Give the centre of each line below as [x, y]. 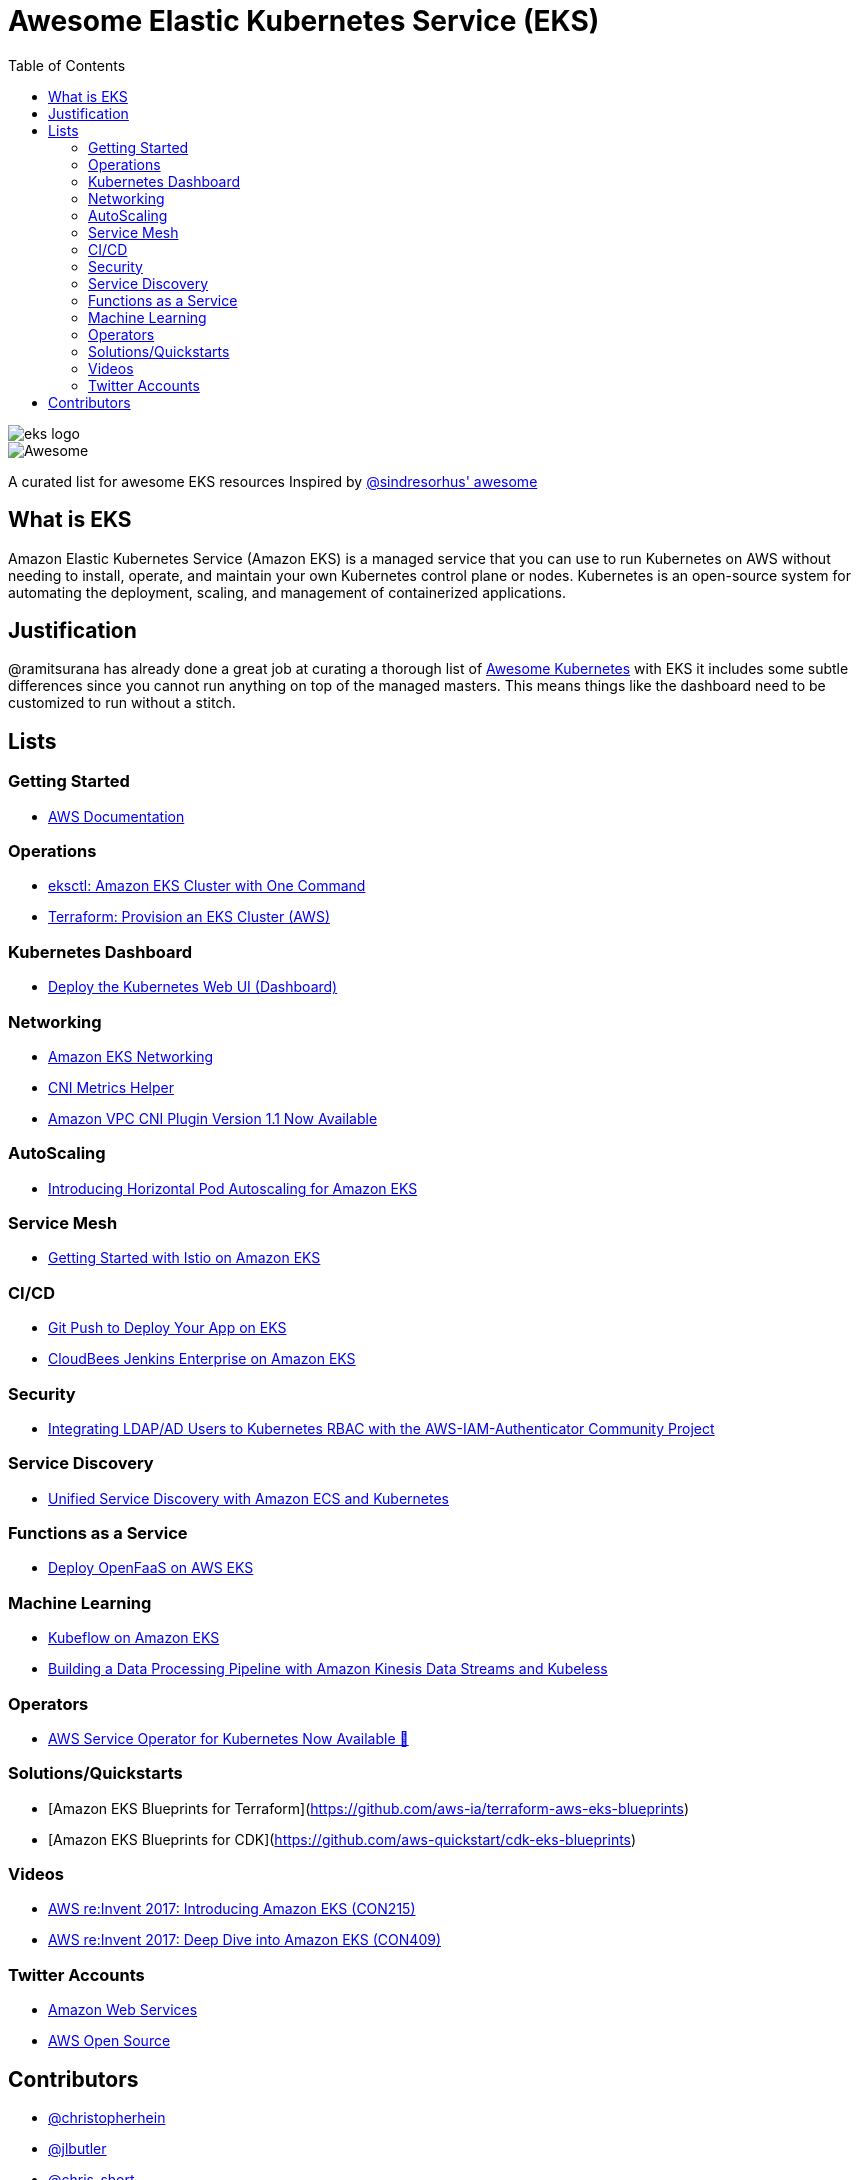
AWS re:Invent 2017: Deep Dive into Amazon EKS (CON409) [245, 1940]
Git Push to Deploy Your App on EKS [167, 1328]
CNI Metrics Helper [111, 1087]
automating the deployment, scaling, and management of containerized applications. [287, 592]
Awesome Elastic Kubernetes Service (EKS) [304, 21]
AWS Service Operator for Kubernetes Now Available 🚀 [228, 1738]
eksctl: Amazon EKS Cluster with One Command [207, 886]
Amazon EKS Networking [131, 1056]
